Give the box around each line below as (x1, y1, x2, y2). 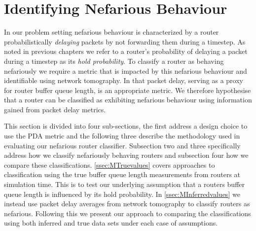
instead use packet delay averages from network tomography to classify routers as (4, 198, 250, 209)
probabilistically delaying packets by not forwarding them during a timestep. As (4, 36, 246, 46)
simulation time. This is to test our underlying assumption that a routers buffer (4, 179, 245, 189)
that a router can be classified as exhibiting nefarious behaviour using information (4, 94, 252, 105)
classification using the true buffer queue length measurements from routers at (4, 169, 241, 180)
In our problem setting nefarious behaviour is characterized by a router (4, 27, 219, 37)
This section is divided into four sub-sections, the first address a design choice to (4, 121, 248, 131)
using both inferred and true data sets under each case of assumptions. (4, 218, 218, 228)
